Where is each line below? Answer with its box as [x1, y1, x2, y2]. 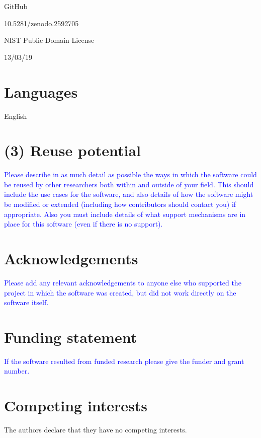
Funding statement [4, 326, 137, 347]
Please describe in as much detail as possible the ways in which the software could [4, 169, 257, 180]
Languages [4, 81, 78, 102]
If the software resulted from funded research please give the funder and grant [4, 355, 244, 366]
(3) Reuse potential [4, 140, 141, 161]
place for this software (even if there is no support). [4, 218, 163, 229]
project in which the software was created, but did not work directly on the [4, 287, 236, 298]
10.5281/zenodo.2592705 [4, 18, 79, 28]
